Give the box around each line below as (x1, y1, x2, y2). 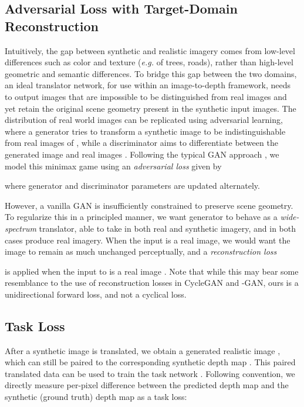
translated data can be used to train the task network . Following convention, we (5, 367, 295, 379)
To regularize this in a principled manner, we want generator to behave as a (5, 211, 278, 223)
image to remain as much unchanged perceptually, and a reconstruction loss (5, 245, 277, 258)
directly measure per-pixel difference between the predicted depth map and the (5, 379, 289, 391)
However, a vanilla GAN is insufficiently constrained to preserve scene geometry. (5, 199, 293, 211)
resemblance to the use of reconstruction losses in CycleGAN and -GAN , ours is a (5, 276, 299, 289)
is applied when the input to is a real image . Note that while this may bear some (5, 265, 299, 277)
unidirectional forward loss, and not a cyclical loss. (5, 288, 187, 300)
